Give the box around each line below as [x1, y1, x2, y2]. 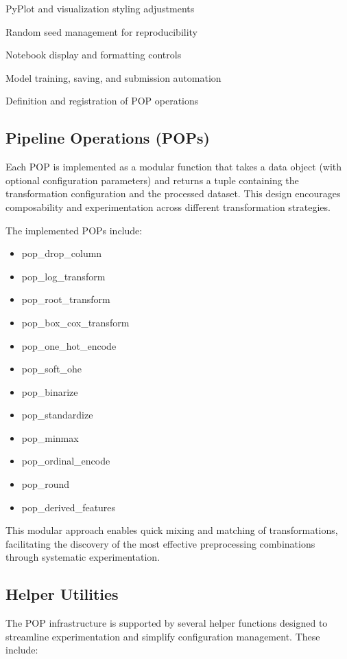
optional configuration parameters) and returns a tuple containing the [5, 172, 299, 187]
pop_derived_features [21, 500, 116, 514]
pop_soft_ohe [21, 361, 82, 376]
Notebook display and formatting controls [5, 47, 182, 62]
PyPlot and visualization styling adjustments [5, 1, 195, 15]
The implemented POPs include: [5, 223, 143, 237]
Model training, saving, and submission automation [5, 70, 222, 85]
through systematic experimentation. [5, 550, 160, 564]
